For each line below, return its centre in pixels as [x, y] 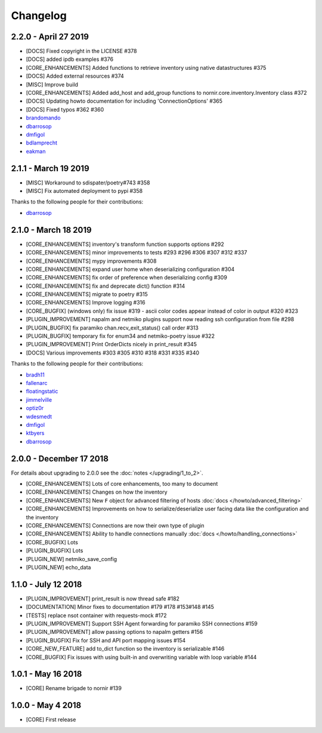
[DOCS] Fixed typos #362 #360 [65, 109]
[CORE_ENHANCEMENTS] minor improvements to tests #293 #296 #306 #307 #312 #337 [137, 252]
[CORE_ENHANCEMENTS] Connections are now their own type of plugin [115, 525]
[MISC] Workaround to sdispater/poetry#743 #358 [88, 183]
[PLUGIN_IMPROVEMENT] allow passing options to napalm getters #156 [114, 632]
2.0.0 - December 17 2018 [60, 459]
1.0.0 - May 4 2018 [46, 705]
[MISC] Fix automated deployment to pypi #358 [84, 191]
